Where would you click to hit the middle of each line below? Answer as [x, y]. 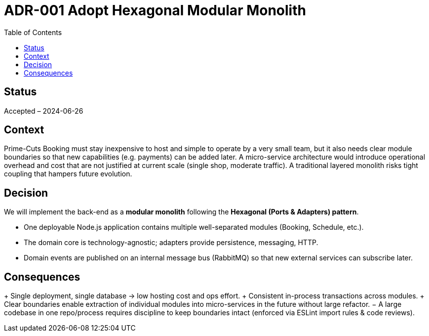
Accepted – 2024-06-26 [44, 111]
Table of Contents [33, 32]
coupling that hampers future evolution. [68, 174]
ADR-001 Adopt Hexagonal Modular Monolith [155, 10]
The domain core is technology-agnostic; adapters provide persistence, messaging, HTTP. [171, 243]
